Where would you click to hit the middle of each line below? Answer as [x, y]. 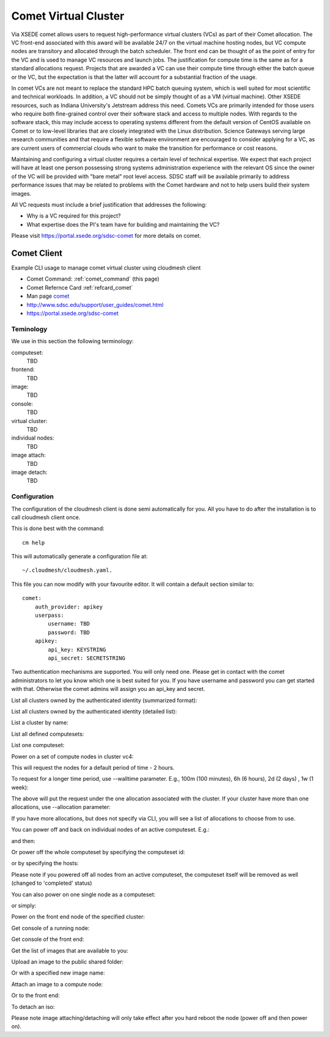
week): [20, 787]
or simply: [24, 906]
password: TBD [69, 632]
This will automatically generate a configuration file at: [79, 556]
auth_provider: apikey [69, 607]
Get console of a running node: [50, 928]
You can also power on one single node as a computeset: [83, 894]
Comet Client [37, 253]
